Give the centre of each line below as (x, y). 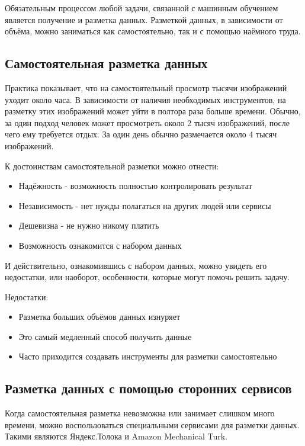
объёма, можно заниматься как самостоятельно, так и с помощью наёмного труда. (153, 31)
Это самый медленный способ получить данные (105, 336)
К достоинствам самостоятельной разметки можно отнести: (112, 166)
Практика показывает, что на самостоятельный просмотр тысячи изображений (146, 87)
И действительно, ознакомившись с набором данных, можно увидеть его (136, 265)
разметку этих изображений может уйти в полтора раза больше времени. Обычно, (153, 111)
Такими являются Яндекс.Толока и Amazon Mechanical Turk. (116, 436)
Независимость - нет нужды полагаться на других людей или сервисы (145, 205)
